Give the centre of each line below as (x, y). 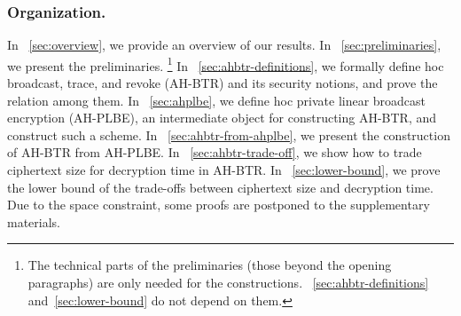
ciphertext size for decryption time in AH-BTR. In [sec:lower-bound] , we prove (224, 170)
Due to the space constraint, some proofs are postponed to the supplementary (219, 205)
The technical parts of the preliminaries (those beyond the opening (210, 265)
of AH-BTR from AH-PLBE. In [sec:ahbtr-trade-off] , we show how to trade (215, 152)
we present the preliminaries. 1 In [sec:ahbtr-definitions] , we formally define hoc (226, 64)
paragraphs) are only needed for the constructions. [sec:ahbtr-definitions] (228, 282)
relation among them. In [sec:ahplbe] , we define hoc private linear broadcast (217, 100)
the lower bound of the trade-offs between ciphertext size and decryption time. (220, 187)
